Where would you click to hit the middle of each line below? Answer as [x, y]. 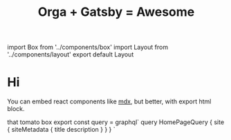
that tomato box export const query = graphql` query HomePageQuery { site [116, 122]
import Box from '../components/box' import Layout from [87, 47]
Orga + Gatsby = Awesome [116, 12]
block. [16, 109]
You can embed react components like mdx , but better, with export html [109, 101]
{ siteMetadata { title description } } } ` [61, 130]
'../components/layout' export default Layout [71, 54]
